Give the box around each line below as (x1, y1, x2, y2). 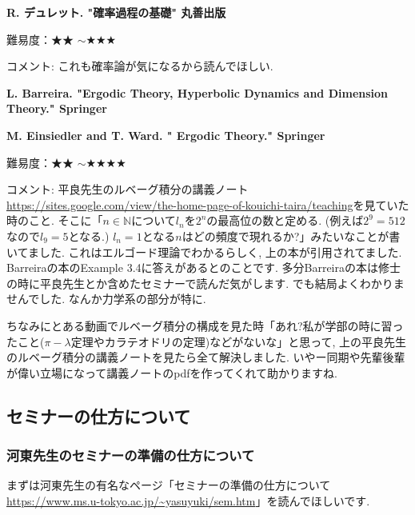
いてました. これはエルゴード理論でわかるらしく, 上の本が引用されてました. (6, 243, 402, 260)
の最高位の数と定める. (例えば (206, 212, 364, 229)
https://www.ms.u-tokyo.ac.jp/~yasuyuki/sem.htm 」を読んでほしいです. (6, 492, 370, 509)
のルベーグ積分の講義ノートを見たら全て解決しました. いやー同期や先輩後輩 (6, 349, 405, 365)
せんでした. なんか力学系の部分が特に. (6, 290, 206, 307)
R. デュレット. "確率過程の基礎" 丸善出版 (6, 4, 226, 20)
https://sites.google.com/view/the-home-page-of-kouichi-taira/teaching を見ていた (6, 196, 409, 213)
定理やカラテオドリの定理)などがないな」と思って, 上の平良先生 (70, 333, 407, 349)
